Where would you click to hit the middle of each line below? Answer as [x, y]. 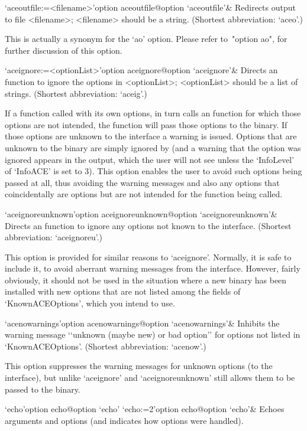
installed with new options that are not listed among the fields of [123, 291]
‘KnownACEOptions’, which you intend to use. [90, 303]
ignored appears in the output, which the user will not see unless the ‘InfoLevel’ [150, 159]
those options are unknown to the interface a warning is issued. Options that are [151, 136]
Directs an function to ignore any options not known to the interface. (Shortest [148, 225]
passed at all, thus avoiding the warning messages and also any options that [142, 182]
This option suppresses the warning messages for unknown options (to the [139, 366]
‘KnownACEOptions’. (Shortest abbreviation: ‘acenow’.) [106, 346]
